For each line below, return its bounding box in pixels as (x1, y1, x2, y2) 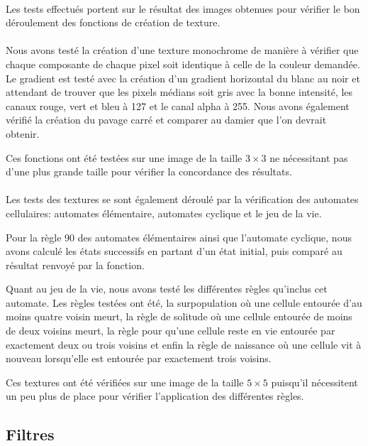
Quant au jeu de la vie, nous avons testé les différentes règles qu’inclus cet (6, 281, 328, 296)
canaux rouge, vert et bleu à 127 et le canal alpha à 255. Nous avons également (6, 98, 350, 113)
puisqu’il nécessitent (271, 374, 358, 389)
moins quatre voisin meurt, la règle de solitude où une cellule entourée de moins (6, 309, 352, 324)
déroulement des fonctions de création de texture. (6, 15, 221, 30)
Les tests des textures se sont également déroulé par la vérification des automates (6, 192, 359, 207)
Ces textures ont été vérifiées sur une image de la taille (6, 374, 244, 389)
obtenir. (6, 126, 40, 141)
